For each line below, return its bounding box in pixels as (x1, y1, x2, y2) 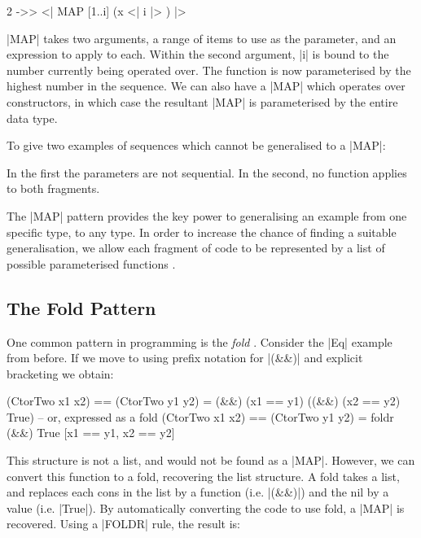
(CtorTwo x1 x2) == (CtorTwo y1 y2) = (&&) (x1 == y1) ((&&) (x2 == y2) (7, 392, 401, 409)
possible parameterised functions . (7, 255, 176, 272)
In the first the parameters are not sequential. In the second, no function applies (7, 164, 407, 181)
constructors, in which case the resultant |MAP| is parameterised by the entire (7, 93, 398, 110)
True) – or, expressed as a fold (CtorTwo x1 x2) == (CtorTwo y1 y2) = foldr (7, 408, 394, 425)
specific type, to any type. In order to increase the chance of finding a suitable (7, 223, 397, 240)
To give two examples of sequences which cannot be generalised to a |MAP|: (7, 137, 386, 154)
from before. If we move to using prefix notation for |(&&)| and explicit (7, 349, 363, 366)
